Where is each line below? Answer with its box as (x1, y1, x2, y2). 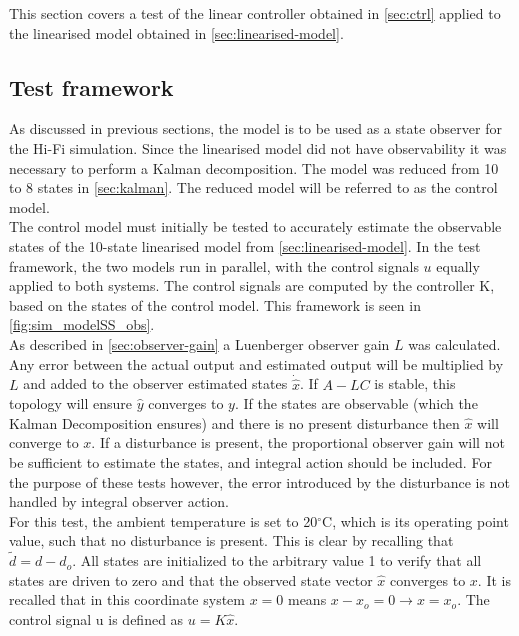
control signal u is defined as (9, 608, 184, 629)
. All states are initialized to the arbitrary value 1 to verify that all (72, 550, 482, 571)
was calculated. (408, 333, 501, 354)
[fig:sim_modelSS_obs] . (9, 314, 155, 335)
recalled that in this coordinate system (9, 589, 245, 610)
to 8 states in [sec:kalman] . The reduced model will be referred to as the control (9, 177, 498, 198)
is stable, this (374, 373, 456, 394)
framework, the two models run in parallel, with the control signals (9, 255, 419, 276)
